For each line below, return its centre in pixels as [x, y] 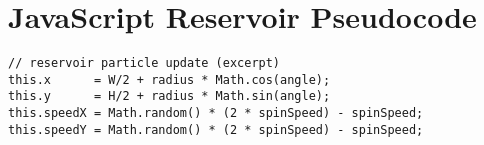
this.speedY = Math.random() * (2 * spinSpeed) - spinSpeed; [216, 129]
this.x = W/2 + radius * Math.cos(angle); [169, 79]
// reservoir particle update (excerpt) [144, 63]
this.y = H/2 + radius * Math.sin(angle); [169, 96]
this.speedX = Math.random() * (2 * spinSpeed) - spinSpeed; [216, 113]
